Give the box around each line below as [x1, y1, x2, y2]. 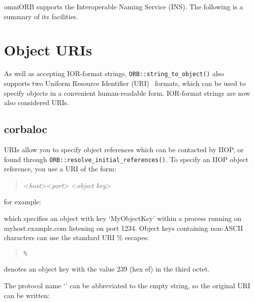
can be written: [4, 290, 50, 300]
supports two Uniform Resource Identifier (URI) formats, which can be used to [4, 78, 246, 88]
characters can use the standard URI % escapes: [4, 232, 149, 243]
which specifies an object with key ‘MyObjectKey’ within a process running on [4, 213, 242, 223]
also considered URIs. [4, 97, 69, 108]
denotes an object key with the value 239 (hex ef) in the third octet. [4, 264, 210, 274]
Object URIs [4, 40, 92, 60]
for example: [4, 196, 41, 207]
